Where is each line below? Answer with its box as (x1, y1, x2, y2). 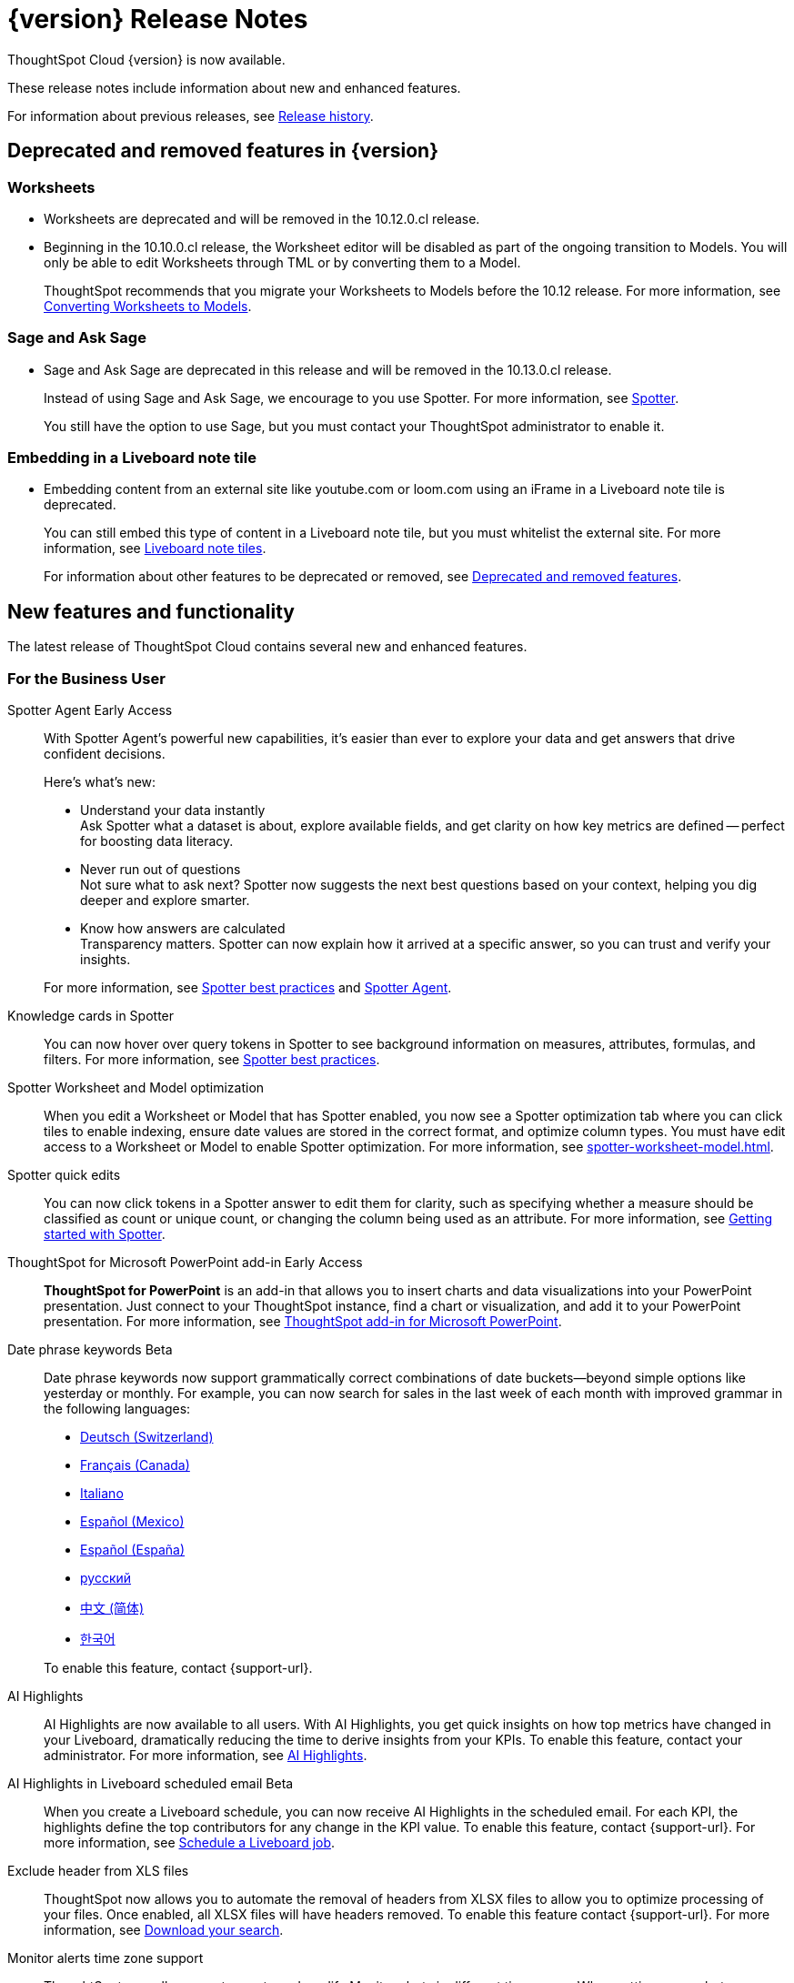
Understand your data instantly (80, 802, 266, 819)
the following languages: (44, 1401, 191, 1417)
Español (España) (80, 1542, 186, 1558)
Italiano (80, 1485, 124, 1502)
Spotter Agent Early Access (7, 702, 173, 719)
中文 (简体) (80, 1600, 145, 1616)
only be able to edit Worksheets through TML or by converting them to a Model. (44, 254, 521, 270)
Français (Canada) (80, 1457, 190, 1474)
